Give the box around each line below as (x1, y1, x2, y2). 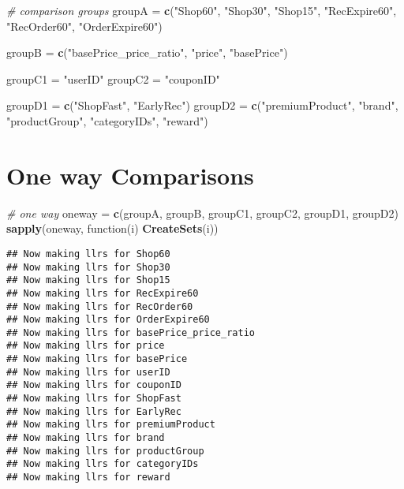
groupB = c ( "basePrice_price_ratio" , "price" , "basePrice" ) (6, 44, 288, 61)
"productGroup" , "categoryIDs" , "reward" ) (6, 112, 208, 129)
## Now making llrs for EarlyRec (6, 405, 181, 417)
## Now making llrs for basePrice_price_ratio (6, 327, 255, 338)
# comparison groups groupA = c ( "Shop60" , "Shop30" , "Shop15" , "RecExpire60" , (6, 2, 397, 18)
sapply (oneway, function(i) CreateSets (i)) (6, 220, 219, 237)
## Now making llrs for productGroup (6, 445, 204, 457)
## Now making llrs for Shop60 (6, 248, 170, 259)
